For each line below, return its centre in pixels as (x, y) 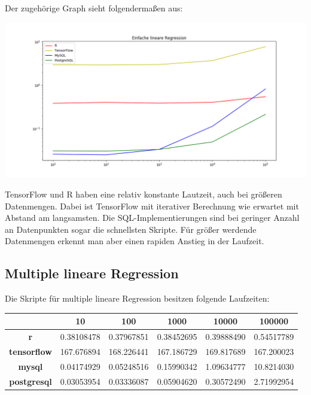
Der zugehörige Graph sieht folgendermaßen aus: (94, 8)
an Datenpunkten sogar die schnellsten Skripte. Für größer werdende (131, 229)
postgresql (31, 381)
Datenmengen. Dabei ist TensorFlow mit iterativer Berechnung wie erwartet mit (152, 206)
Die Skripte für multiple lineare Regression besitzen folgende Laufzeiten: (137, 298)
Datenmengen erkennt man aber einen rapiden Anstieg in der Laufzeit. (135, 241)
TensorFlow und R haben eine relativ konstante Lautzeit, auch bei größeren (144, 194)
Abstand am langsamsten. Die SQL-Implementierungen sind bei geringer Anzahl (152, 218)
